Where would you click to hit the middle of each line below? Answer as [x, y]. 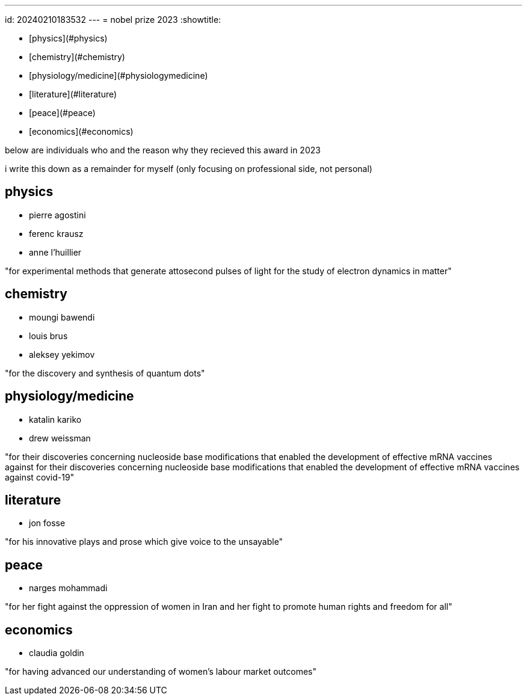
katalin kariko [55, 419]
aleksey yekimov [62, 354]
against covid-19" [40, 477]
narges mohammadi [68, 588]
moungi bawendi [62, 317]
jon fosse [47, 523]
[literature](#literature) [73, 94]
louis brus [48, 336]
